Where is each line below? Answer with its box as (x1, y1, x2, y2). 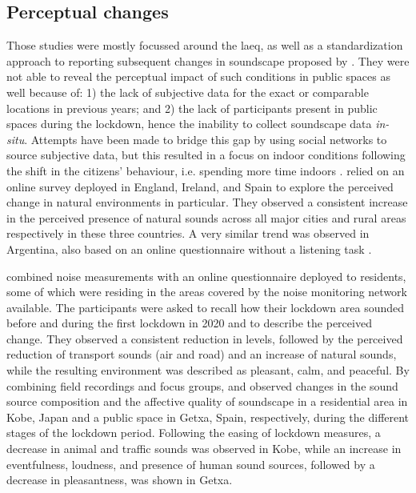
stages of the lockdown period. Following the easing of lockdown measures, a (6, 424, 381, 441)
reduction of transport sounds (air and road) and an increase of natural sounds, (6, 346, 397, 363)
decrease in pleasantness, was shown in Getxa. (6, 471, 233, 488)
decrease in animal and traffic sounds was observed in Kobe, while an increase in (6, 440, 402, 457)
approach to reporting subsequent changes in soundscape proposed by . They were (6, 52, 410, 69)
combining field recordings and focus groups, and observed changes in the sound (6, 377, 398, 394)
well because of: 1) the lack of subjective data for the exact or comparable (6, 83, 369, 100)
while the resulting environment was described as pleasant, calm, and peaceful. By (6, 362, 410, 379)
